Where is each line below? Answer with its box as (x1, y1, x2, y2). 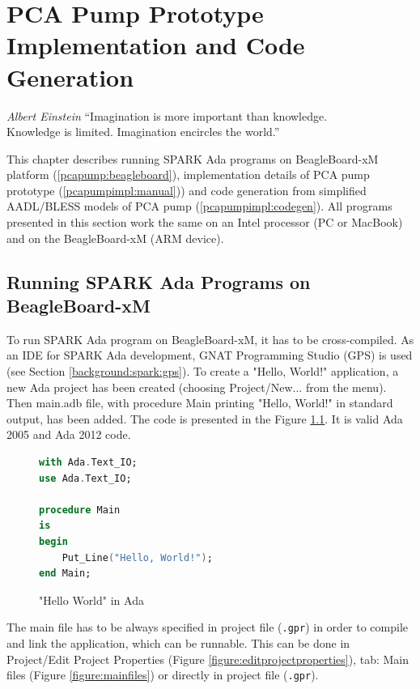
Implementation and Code (6, 28, 305, 62)
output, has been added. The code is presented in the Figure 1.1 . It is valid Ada (6, 410, 403, 427)
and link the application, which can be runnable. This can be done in (6, 635, 350, 651)
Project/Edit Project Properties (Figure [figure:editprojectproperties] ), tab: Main (6, 650, 409, 667)
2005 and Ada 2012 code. (6, 426, 131, 443)
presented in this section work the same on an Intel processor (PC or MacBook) (6, 214, 403, 231)
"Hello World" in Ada (39, 591, 144, 608)
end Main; (39, 568, 91, 580)
